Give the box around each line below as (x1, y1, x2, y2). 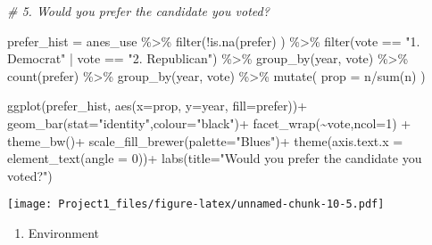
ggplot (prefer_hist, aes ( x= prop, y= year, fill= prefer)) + (7, 96, 308, 115)
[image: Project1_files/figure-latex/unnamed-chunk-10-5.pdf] (7, 198, 385, 211)
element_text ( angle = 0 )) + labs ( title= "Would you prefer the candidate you (7, 149, 422, 167)
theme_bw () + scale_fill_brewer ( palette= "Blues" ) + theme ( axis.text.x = (7, 131, 403, 150)
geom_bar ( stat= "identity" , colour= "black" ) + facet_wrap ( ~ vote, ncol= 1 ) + (7, 113, 411, 132)
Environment (28, 224, 99, 241)
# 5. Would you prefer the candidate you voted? (7, 2, 270, 20)
